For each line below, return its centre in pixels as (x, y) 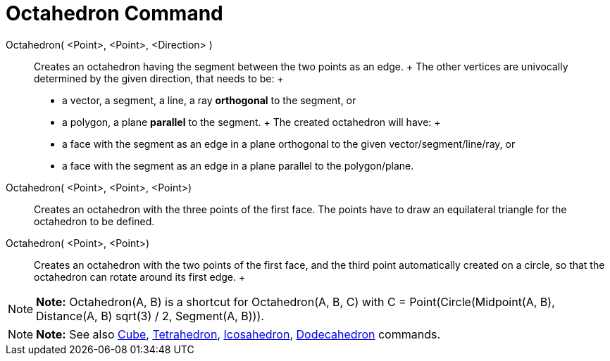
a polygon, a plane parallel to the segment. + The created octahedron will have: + (251, 122)
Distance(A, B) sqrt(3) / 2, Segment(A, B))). (150, 316)
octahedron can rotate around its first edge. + (140, 277)
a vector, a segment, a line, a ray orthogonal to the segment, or (209, 100)
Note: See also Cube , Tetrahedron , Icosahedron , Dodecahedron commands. (238, 334)
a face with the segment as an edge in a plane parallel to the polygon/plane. (238, 165)
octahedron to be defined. (94, 221)
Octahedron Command (114, 13)
